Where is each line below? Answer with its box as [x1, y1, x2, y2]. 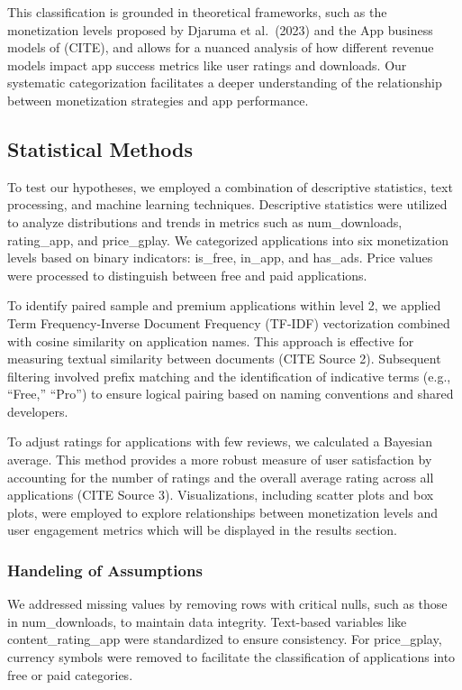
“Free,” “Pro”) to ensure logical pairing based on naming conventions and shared [7, 384, 454, 403]
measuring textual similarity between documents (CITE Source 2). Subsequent [7, 349, 441, 368]
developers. [7, 401, 68, 420]
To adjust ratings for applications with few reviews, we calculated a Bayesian [7, 432, 433, 451]
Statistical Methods [7, 134, 193, 162]
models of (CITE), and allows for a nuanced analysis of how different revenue [7, 38, 434, 57]
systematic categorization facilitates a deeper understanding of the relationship [7, 73, 442, 92]
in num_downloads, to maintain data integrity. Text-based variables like [7, 612, 407, 630]
